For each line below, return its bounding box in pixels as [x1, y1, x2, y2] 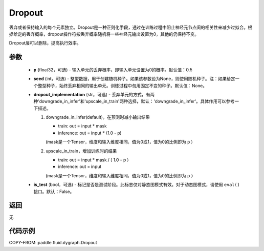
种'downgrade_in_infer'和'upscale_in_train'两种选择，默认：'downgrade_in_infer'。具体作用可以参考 [33, 98, 235, 105]
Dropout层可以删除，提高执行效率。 [9, 40, 82, 46]
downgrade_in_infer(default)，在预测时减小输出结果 [45, 114, 150, 120]
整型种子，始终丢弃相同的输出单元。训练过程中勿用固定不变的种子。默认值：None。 [37, 83, 207, 88]
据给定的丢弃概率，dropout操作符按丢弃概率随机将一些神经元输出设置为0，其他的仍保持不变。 [9, 31, 199, 37]
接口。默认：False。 [33, 188, 74, 194]
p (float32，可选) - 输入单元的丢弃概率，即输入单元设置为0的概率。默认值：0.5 [33, 66, 193, 73]
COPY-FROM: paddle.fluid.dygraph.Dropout [9, 240, 97, 246]
